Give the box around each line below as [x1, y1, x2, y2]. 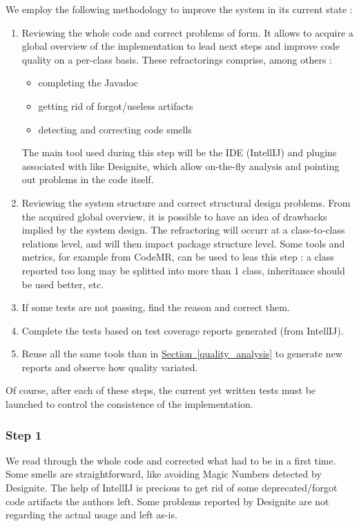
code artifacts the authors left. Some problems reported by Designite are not [6, 494, 329, 508]
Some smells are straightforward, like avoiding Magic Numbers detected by [6, 467, 322, 481]
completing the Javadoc [38, 75, 139, 90]
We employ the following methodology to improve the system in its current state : [6, 2, 353, 16]
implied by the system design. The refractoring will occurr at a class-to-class [21, 223, 345, 237]
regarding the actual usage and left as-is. [6, 507, 177, 522]
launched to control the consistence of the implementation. [6, 397, 253, 411]
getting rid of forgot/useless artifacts [38, 98, 193, 113]
